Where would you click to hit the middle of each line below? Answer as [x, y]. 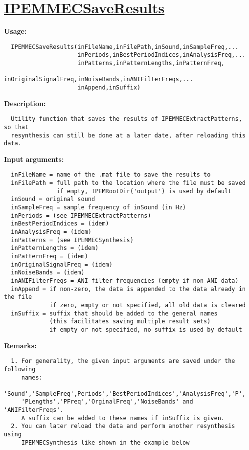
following [20, 369]
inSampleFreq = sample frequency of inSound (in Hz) [99, 208]
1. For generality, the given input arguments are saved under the [123, 361]
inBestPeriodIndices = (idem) [60, 224]
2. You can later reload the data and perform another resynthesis [123, 426]
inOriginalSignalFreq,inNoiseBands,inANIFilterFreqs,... [99, 79]
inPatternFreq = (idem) [49, 257]
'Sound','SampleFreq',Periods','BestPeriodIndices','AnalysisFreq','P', [125, 394]
